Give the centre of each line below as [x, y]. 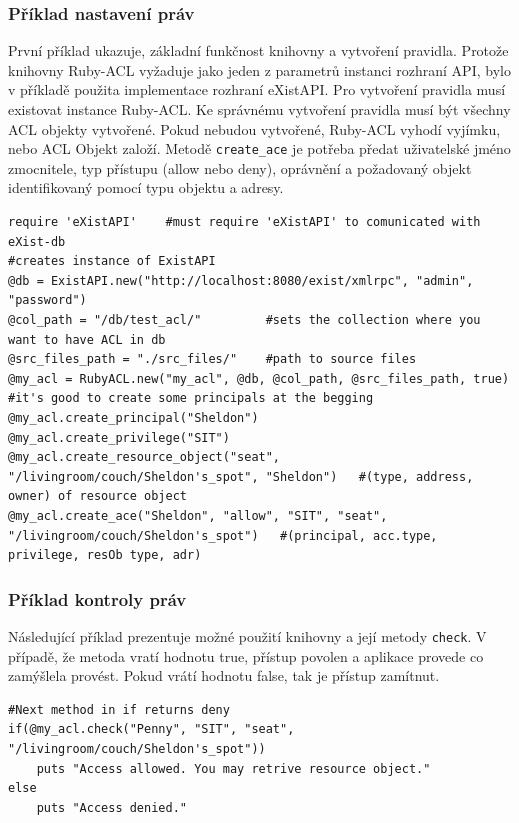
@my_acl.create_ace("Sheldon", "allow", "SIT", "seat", [198, 515]
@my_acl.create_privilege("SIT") [119, 437]
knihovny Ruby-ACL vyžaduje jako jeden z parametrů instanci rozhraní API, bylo [259, 69]
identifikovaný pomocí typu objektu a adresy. [146, 187]
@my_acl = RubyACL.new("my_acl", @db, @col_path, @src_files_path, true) [259, 378]
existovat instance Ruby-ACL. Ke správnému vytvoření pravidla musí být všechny [259, 109]
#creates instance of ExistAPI [112, 261]
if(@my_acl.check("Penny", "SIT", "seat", [151, 729]
